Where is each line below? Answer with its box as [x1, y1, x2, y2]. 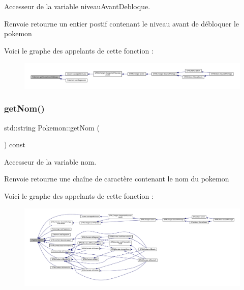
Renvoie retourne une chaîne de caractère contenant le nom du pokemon [4, 173, 229, 184]
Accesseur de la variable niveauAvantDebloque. [4, 1, 150, 11]
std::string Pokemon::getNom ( [4, 122, 100, 133]
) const [4, 139, 26, 150]
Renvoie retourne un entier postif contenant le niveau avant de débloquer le [4, 18, 239, 29]
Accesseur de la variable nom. [4, 156, 97, 167]
